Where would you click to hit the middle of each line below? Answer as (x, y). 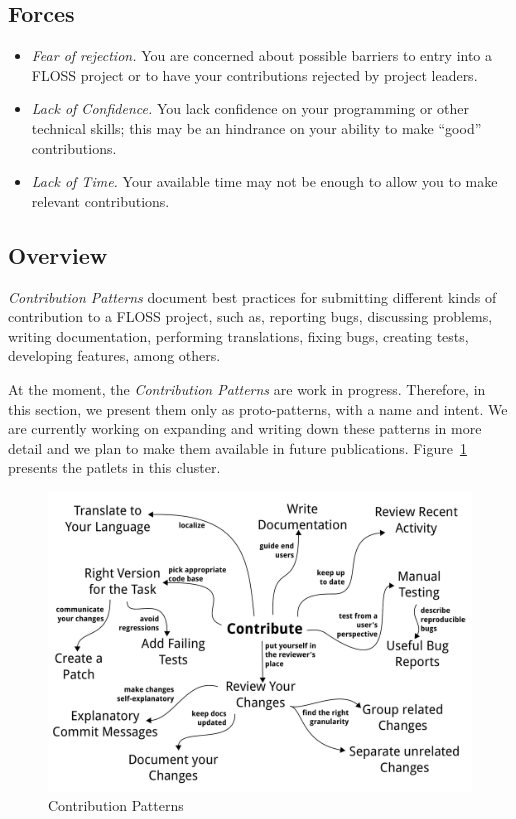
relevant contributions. (100, 200)
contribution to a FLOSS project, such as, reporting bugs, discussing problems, (250, 316)
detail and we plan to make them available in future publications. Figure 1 (237, 447)
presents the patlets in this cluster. (114, 467)
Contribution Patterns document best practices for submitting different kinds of (252, 296)
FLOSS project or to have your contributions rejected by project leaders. (254, 74)
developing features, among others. (114, 355)
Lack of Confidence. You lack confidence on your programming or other (250, 108)
